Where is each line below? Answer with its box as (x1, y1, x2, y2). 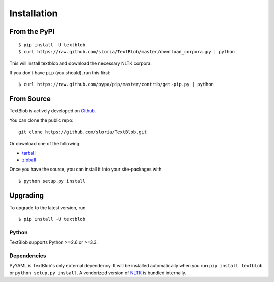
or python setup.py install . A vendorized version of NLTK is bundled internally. (9, 270, 186, 276)
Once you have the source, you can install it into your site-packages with (9, 166, 162, 173)
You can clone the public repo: (9, 117, 74, 123)
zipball (22, 157, 37, 163)
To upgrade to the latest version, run (9, 204, 86, 211)
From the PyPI (9, 27, 55, 36)
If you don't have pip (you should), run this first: (9, 69, 111, 76)
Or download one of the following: (9, 140, 81, 147)
